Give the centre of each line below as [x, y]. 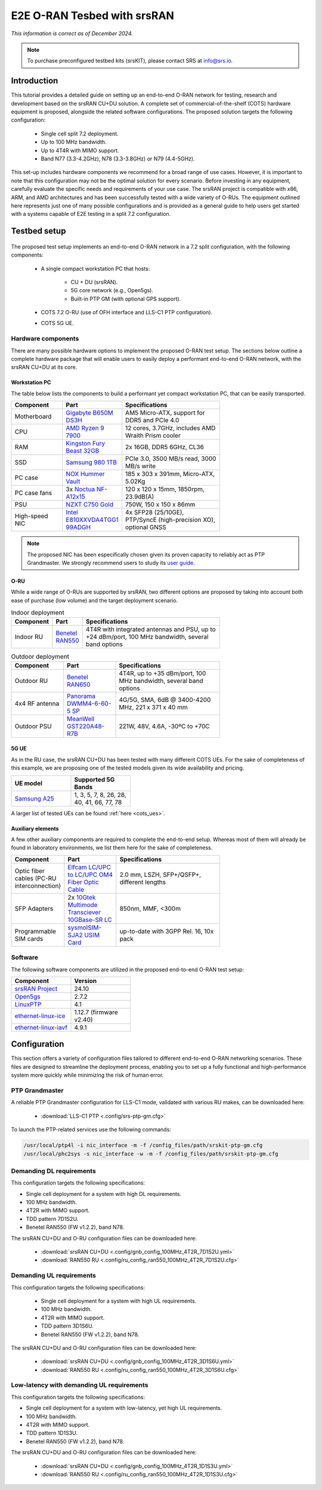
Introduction [35, 81]
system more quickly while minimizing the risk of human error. [87, 1075]
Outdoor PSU [33, 726]
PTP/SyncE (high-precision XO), [171, 520]
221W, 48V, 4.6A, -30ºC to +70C [164, 726]
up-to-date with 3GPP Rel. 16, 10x [167, 931]
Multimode [83, 905]
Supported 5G [95, 780]
